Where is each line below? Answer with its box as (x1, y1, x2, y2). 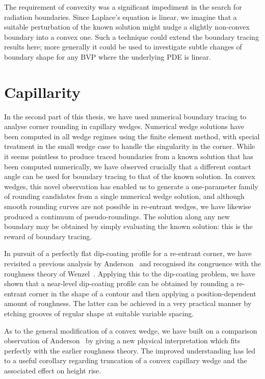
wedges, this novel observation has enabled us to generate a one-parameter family (4, 181, 258, 191)
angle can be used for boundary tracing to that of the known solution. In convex (4, 171, 255, 182)
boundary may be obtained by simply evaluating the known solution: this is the (4, 221, 253, 232)
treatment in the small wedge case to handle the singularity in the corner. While (4, 141, 255, 151)
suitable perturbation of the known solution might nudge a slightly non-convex (4, 21, 250, 32)
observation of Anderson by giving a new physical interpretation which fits (4, 335, 241, 346)
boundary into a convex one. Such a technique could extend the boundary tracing (4, 31, 259, 42)
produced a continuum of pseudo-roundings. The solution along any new (4, 211, 230, 221)
